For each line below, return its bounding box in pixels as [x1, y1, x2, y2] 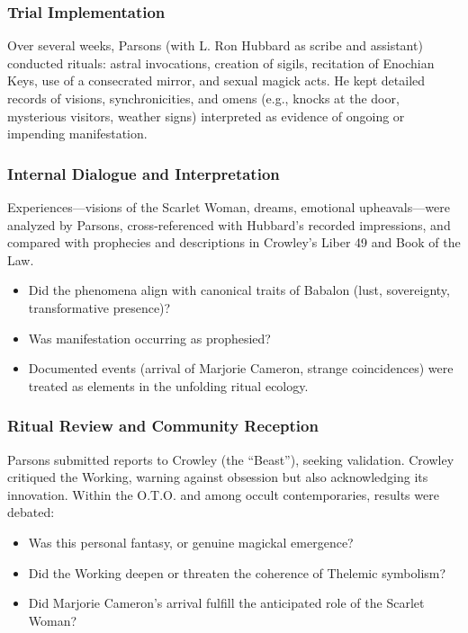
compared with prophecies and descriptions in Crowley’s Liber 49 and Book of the [7, 233, 461, 252]
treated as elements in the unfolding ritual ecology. [28, 376, 309, 395]
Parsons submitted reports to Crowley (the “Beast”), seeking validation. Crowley [7, 450, 454, 468]
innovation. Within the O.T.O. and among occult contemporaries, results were [7, 485, 439, 504]
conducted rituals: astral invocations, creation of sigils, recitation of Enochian [7, 53, 435, 72]
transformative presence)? [28, 298, 171, 316]
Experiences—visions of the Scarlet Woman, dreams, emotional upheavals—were [7, 198, 450, 216]
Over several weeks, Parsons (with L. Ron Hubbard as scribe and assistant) [7, 36, 423, 55]
